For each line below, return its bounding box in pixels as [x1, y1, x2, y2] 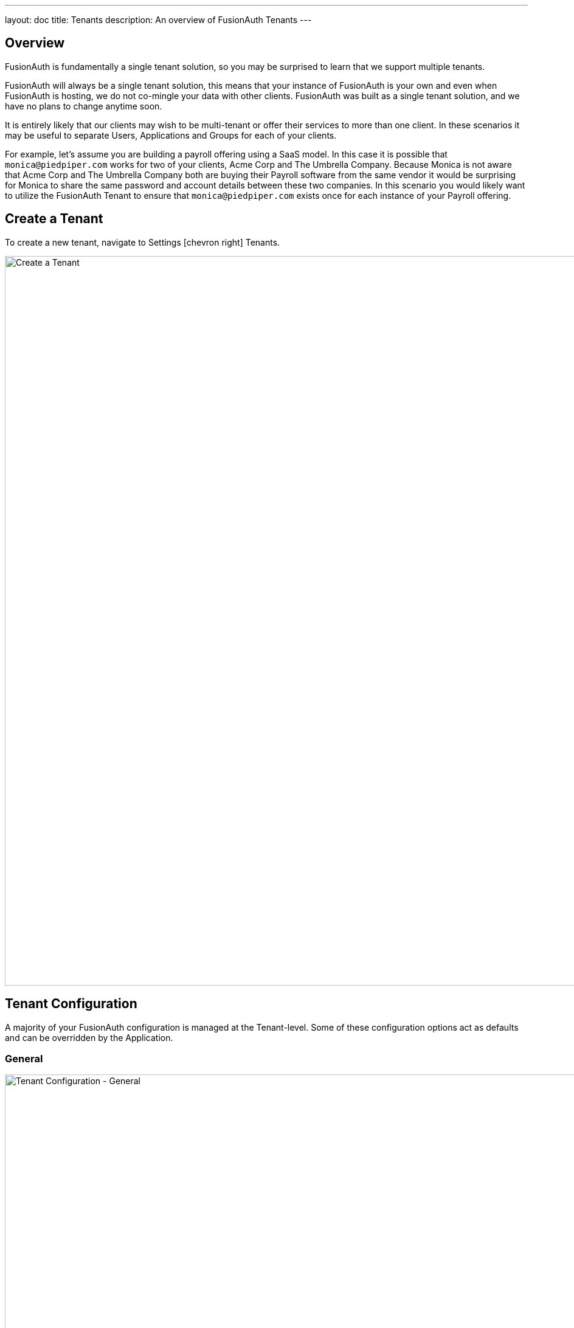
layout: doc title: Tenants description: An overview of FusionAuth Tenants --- [5, 15, 312, 25]
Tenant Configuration [5, 996, 137, 1012]
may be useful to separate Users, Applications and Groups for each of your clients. [5, 130, 337, 140]
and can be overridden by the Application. [5, 1032, 173, 1043]
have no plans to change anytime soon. [5, 100, 162, 111]
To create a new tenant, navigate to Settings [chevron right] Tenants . [5, 237, 280, 247]
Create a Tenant [5, 211, 103, 227]
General [5, 1052, 43, 1065]
